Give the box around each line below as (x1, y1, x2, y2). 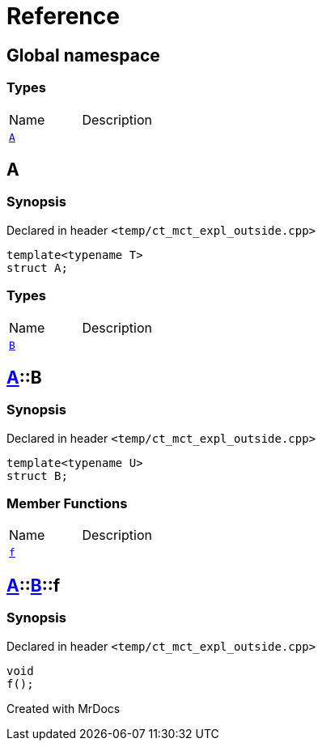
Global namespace (6, 45, 160, 66)
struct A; (6, 261, 68, 274)
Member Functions (6, 495, 128, 512)
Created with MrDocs (6, 701, 121, 715)
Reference (6, 2, 120, 30)
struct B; (6, 469, 68, 482)
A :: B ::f (6, 575, 61, 596)
